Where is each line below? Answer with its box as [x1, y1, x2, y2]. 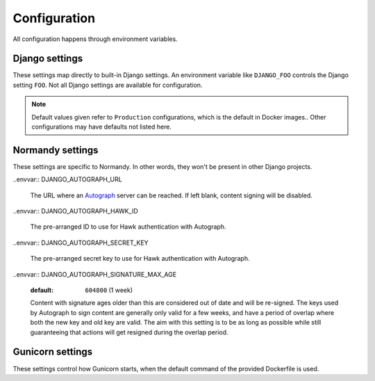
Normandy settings [12, 144, 99, 156]
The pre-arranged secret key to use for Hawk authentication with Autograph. [30, 254, 250, 263]
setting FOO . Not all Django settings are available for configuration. [12, 81, 203, 89]
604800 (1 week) [85, 286, 133, 295]
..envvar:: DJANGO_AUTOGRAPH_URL [12, 175, 122, 184]
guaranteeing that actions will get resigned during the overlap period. [30, 327, 228, 337]
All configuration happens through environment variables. [12, 35, 178, 43]
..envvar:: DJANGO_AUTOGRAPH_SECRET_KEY [12, 238, 149, 247]
